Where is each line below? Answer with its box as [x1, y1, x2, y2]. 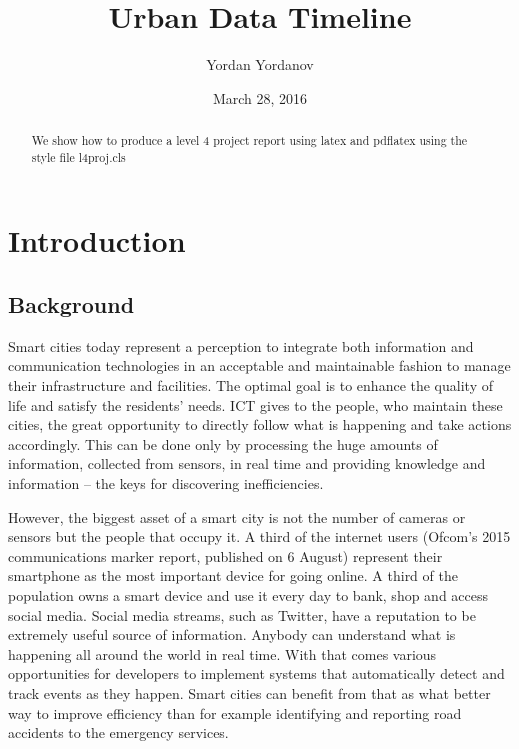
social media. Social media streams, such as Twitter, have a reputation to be [8, 604, 476, 625]
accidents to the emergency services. [8, 722, 229, 743]
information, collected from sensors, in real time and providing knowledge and [8, 453, 486, 474]
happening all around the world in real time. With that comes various [8, 643, 437, 664]
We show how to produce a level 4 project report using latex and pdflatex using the [31, 132, 468, 149]
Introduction [8, 220, 186, 261]
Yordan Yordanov [206, 54, 314, 75]
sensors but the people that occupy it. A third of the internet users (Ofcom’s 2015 [8, 526, 511, 547]
